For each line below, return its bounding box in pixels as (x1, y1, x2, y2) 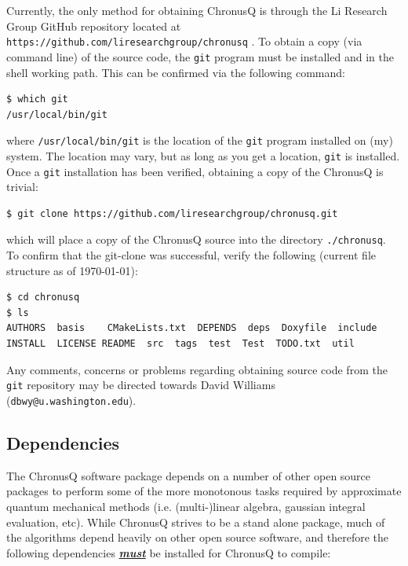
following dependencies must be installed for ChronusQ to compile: (6, 544, 331, 560)
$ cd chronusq (6, 292, 80, 303)
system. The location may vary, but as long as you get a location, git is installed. (6, 147, 400, 164)
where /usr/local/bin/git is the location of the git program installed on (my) (6, 132, 393, 149)
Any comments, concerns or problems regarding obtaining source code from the (6, 361, 388, 377)
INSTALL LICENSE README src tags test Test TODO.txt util (6, 338, 355, 350)
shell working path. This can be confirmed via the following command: (6, 64, 345, 80)
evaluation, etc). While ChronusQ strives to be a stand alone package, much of (6, 513, 385, 530)
